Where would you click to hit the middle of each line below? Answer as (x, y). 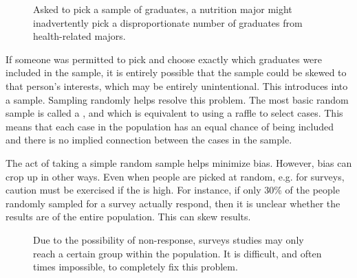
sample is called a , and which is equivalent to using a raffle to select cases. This (174, 113)
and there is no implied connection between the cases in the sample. (149, 140)
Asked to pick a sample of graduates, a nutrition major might (163, 9)
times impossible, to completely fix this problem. (136, 267)
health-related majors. (79, 36)
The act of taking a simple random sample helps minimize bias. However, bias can (179, 162)
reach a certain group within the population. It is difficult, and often (177, 253)
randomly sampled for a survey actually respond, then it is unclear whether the (173, 203)
